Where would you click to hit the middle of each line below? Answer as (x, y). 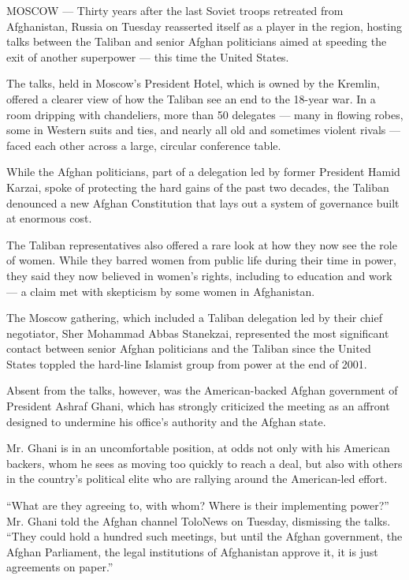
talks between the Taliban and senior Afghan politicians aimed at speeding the (197, 41)
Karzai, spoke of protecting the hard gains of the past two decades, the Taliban (198, 187)
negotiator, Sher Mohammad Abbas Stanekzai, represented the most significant (198, 333)
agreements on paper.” (60, 567)
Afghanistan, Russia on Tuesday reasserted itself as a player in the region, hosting (204, 26)
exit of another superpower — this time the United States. (148, 56)
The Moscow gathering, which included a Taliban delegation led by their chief (194, 318)
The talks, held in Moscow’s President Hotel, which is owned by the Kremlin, (193, 83)
